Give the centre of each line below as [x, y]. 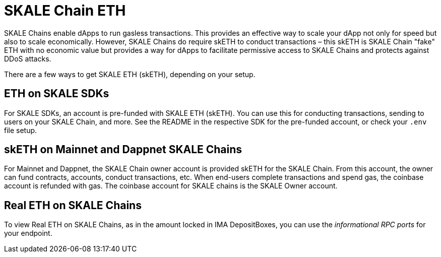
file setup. [21, 130]
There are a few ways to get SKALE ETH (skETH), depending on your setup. [130, 74]
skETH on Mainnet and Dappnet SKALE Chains [123, 150]
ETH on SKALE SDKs [57, 94]
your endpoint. [28, 233]
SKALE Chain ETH [65, 11]
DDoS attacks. [28, 58]
